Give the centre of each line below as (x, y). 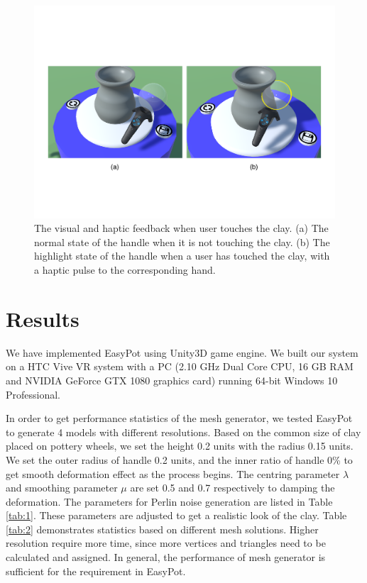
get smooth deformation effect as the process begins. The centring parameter (173, 473)
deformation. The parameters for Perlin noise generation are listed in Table (169, 501)
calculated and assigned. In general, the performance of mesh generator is (166, 557)
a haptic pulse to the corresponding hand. (125, 270)
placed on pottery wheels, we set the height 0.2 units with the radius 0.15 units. (180, 446)
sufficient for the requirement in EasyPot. (96, 571)
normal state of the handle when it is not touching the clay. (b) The (182, 241)
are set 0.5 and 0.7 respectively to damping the (232, 488)
